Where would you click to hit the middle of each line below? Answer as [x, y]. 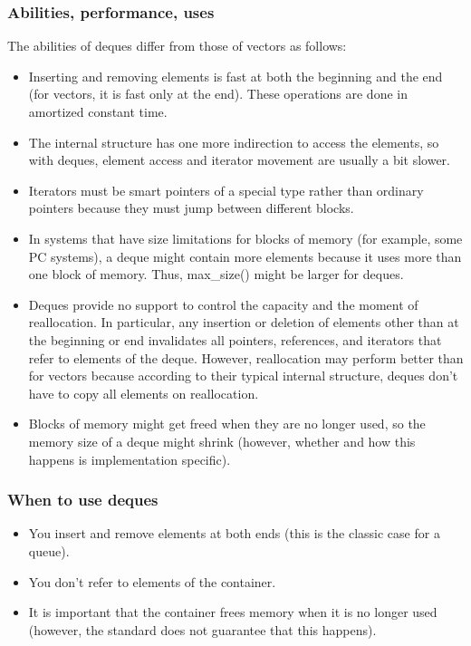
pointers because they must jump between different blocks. [191, 208]
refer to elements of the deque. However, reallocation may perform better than [246, 357]
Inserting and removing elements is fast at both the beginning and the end [235, 76]
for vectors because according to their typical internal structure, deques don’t [243, 376]
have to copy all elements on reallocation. [144, 393]
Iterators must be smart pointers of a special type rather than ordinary [226, 190]
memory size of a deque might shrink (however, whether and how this [222, 441]
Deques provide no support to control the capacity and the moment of [223, 304]
